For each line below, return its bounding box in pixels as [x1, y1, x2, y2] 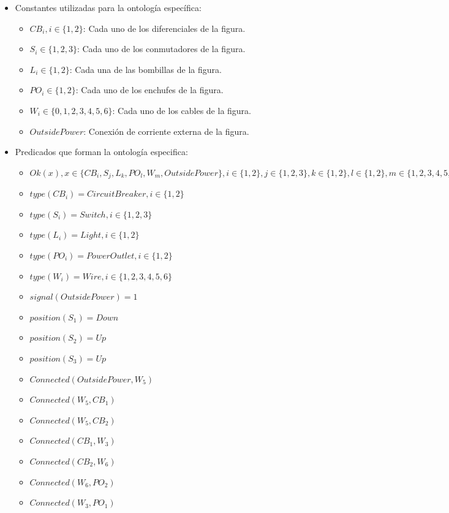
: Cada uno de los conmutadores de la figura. [77, 42, 246, 55]
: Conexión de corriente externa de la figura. [83, 124, 249, 137]
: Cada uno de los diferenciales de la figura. [83, 21, 246, 34]
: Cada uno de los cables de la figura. [112, 104, 252, 116]
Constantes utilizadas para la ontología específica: [15, 1, 202, 13]
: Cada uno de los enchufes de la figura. [75, 83, 224, 96]
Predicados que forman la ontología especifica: [15, 145, 188, 158]
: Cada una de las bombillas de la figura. [69, 63, 222, 75]
